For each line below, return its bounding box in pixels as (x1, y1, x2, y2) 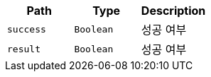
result (7, 43, 40, 54)
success (7, 23, 46, 35)
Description (141, 4, 206, 18)
